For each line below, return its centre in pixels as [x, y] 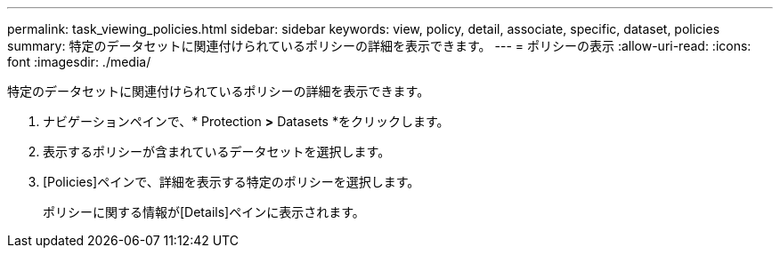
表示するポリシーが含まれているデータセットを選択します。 [217, 151]
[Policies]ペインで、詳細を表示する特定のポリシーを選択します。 [232, 182]
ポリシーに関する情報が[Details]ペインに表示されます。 [204, 212]
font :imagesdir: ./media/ [79, 62]
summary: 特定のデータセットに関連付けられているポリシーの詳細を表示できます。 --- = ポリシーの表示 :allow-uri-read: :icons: [379, 46]
